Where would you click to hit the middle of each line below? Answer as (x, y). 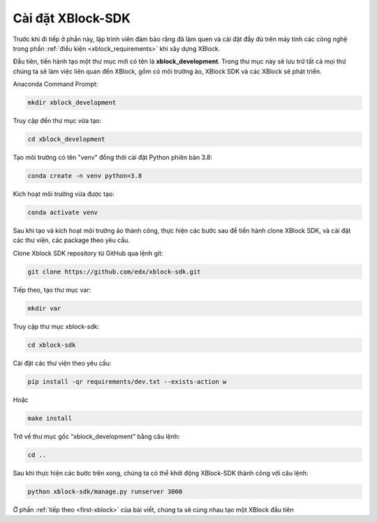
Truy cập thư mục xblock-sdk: (56, 326)
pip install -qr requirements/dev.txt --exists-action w (127, 381)
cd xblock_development (66, 139)
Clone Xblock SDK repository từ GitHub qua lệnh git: (88, 253)
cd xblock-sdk (52, 345)
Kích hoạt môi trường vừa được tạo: (64, 194)
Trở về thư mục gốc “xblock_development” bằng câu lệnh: (97, 436)
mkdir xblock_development (72, 103)
